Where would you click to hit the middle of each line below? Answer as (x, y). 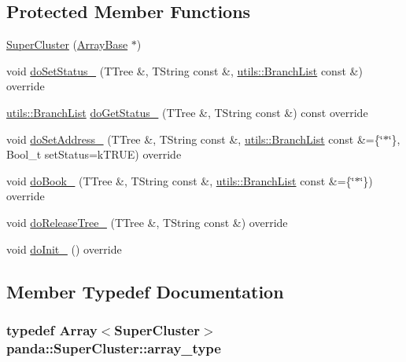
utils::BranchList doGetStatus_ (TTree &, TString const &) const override (187, 112)
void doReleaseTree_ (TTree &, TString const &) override (147, 222)
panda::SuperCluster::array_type (114, 347)
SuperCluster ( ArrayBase (67, 44)
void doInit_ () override (64, 249)
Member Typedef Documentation (145, 291)
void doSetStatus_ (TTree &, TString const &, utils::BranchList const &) (185, 70)
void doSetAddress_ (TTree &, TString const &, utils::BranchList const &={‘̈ (195, 139)
